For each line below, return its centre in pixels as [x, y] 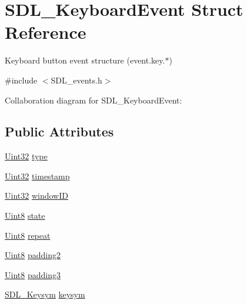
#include [21, 80]
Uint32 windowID [36, 196]
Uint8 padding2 [33, 255]
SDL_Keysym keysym [45, 294]
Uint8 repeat [28, 235]
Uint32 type [26, 156]
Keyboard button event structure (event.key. [85, 60]
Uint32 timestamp [37, 176]
